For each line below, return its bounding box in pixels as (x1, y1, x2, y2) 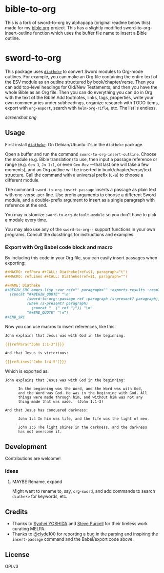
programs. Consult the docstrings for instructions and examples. (5, 231, 135, 237)
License (5, 550, 30, 559)
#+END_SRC (5, 315, 25, 320)
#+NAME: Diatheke (5, 283, 41, 288)
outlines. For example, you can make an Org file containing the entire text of (5, 73, 158, 79)
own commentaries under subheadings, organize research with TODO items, (5, 99, 159, 106)
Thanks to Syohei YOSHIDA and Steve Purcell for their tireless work (12, 521, 148, 527)
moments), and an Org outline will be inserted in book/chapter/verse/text (5, 166, 151, 172)
